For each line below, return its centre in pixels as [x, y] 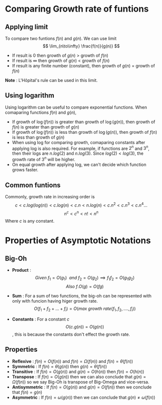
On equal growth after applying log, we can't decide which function [79, 165]
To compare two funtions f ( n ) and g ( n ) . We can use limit [61, 38]
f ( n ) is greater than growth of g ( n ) [46, 127]
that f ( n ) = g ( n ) [27, 392]
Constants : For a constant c [41, 319]
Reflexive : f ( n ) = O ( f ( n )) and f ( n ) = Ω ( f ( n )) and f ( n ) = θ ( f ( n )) [73, 361]
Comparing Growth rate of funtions [77, 9]
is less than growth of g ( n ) [38, 137]
